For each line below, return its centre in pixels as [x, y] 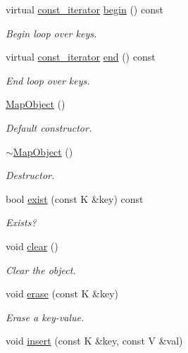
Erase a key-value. [45, 317]
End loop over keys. [48, 80]
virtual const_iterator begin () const [84, 9]
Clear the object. [41, 270]
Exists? [21, 222]
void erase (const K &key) [62, 293]
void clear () [32, 246]
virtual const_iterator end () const [81, 57]
